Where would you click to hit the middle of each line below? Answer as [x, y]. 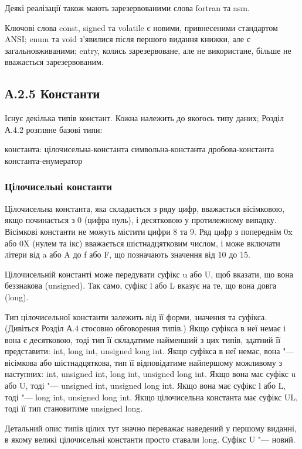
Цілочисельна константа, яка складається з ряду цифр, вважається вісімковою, [145, 208]
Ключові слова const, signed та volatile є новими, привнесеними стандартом [141, 27]
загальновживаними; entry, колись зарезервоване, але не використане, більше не [148, 50]
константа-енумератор [44, 160]
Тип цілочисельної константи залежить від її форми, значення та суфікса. [136, 316]
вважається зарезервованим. [54, 62]
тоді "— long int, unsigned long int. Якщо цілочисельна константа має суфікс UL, [151, 397]
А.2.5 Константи [52, 93]
